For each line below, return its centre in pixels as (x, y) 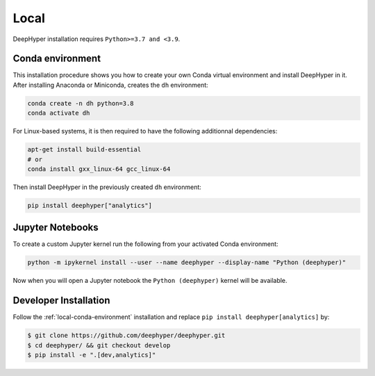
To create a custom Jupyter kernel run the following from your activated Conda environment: (145, 244)
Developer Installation (61, 301)
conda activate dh (59, 113)
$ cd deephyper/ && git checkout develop (99, 345)
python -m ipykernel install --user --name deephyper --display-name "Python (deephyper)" (187, 263)
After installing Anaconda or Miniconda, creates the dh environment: (110, 85)
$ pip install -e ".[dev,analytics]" (92, 355)
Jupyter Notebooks (56, 228)
